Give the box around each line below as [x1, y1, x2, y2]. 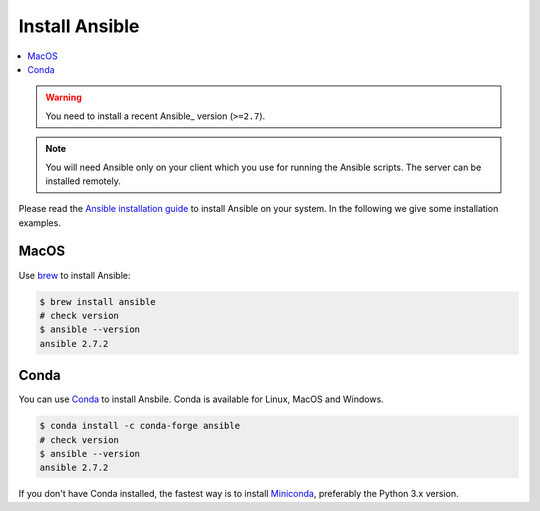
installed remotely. [45, 175, 122, 187]
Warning [45, 91, 82, 104]
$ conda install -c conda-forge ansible [39, 420, 240, 432]
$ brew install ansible [39, 296, 157, 307]
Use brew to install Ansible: [18, 269, 131, 281]
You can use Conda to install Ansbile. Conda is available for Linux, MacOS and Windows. [18, 393, 384, 405]
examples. [18, 216, 62, 229]
